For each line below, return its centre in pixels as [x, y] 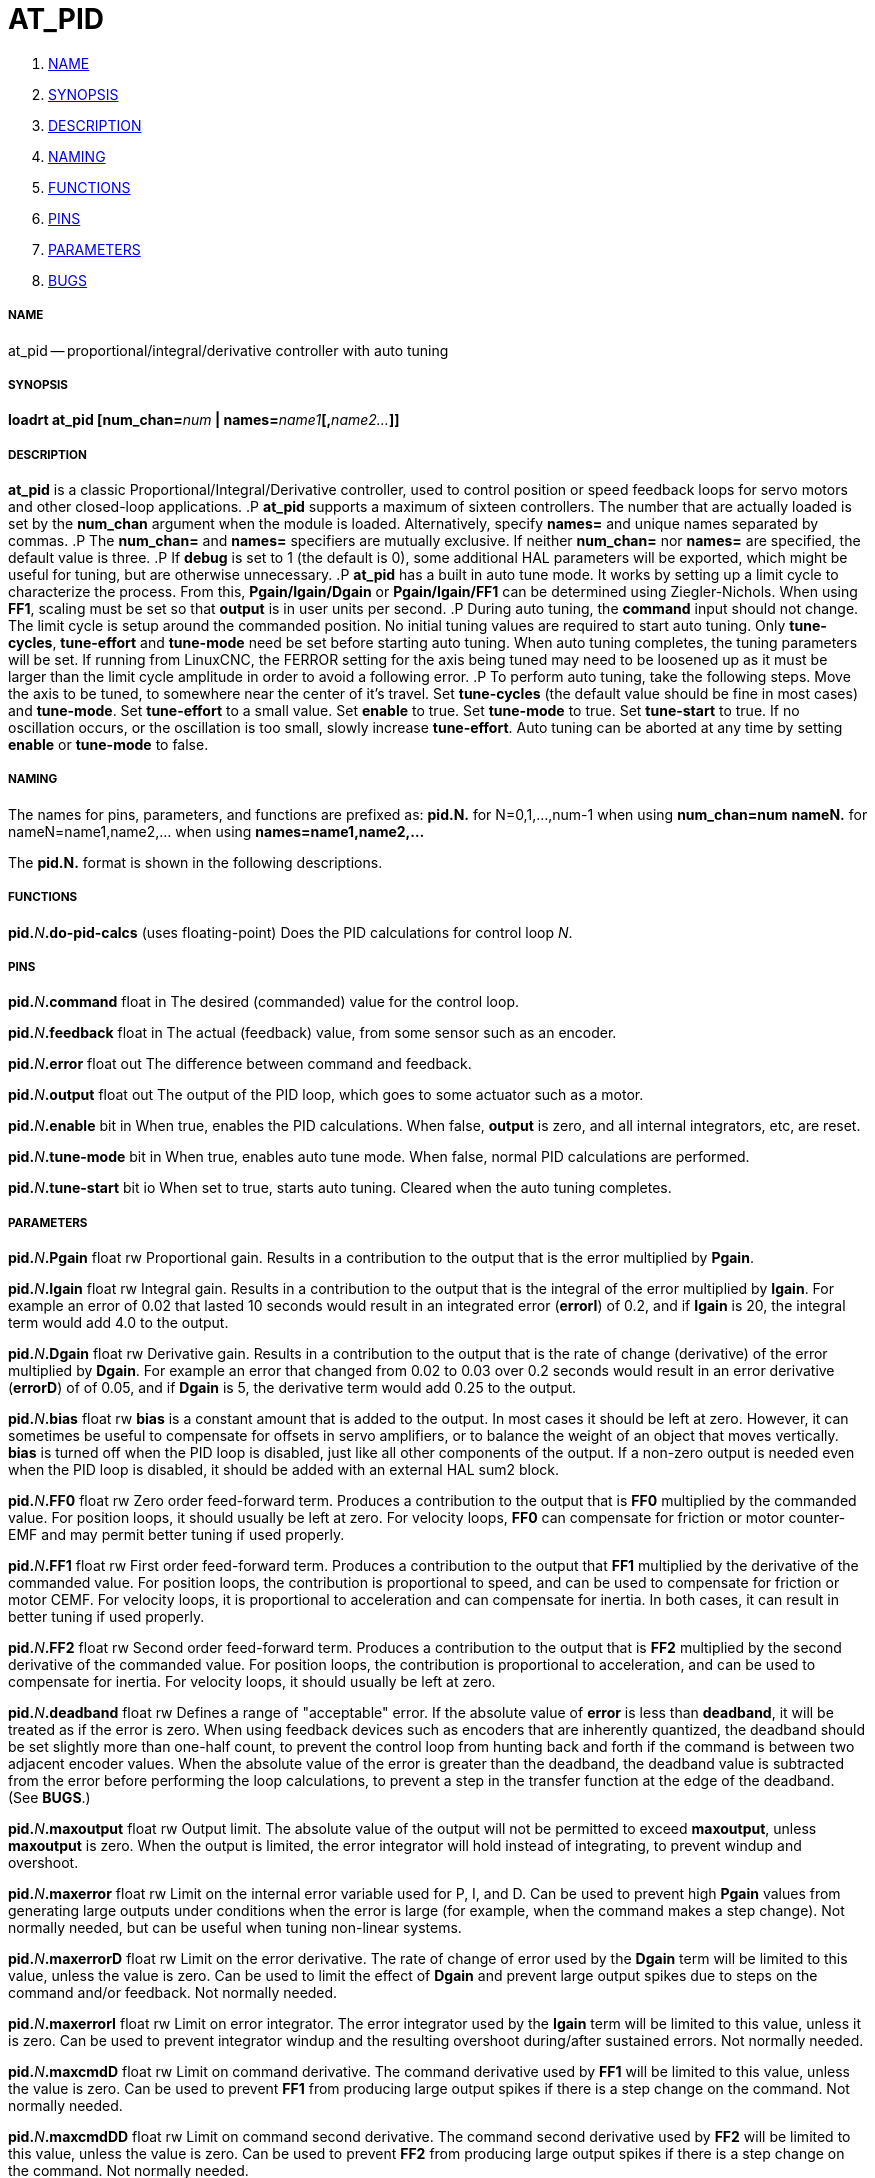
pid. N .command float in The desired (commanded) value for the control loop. [263, 1002]
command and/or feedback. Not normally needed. [173, 1993]
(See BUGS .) [49, 1798]
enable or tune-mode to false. [108, 745]
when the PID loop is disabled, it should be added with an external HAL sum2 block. [284, 1470]
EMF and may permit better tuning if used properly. [176, 1535]
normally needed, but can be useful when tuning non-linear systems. [235, 1928]
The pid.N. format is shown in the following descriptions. [195, 862]
